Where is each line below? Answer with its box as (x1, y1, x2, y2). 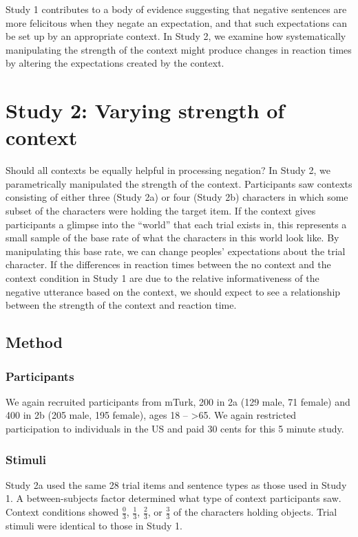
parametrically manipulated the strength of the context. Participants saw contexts (6, 176, 352, 190)
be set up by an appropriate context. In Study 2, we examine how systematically (6, 29, 346, 43)
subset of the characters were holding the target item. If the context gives (6, 204, 316, 218)
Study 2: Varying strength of (6, 96, 285, 124)
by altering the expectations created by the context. (6, 56, 224, 70)
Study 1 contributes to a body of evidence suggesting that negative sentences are (6, 2, 347, 16)
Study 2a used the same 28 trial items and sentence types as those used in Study (6, 477, 347, 492)
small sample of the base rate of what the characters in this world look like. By (6, 230, 339, 245)
